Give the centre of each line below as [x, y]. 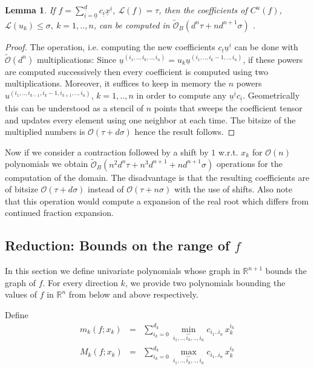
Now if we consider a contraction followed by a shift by [107, 152]
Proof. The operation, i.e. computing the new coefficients [110, 46]
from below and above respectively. [133, 294]
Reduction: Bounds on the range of [117, 245]
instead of [106, 189]
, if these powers [273, 59]
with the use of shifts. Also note [233, 189]
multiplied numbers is [45, 132]
